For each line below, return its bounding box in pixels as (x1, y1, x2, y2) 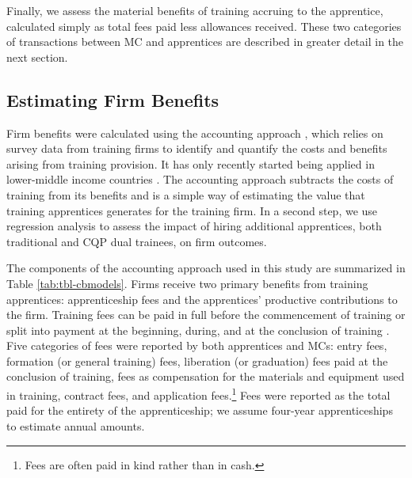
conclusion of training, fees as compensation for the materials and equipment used (6, 368, 405, 385)
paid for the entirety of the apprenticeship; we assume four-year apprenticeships (6, 402, 393, 419)
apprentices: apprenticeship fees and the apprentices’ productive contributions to (6, 290, 398, 307)
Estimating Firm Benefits (6, 87, 219, 112)
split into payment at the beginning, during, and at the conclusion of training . (6, 321, 390, 338)
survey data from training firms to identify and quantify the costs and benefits (6, 140, 387, 157)
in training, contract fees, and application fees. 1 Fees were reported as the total (6, 385, 391, 403)
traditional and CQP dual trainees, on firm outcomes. (6, 233, 267, 249)
